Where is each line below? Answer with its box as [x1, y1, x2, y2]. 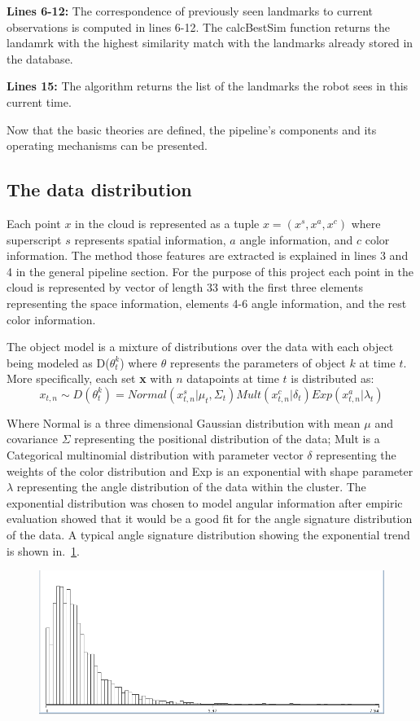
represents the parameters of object [169, 354, 346, 371]
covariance [7, 430, 59, 447]
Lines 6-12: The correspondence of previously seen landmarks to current [7, 2, 374, 19]
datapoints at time [186, 370, 279, 387]
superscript [7, 231, 62, 248]
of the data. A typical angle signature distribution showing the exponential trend [7, 526, 410, 543]
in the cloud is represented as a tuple [75, 214, 260, 231]
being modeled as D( [7, 354, 110, 371]
